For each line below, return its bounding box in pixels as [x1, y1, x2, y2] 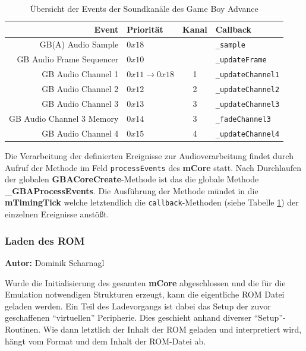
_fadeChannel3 [215, 115, 271, 124]
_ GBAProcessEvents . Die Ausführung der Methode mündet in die [5, 184, 258, 197]
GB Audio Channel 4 [42, 127, 119, 139]
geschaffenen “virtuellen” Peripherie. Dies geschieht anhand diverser [5, 311, 252, 324]
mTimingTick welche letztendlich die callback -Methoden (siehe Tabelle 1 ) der [5, 196, 299, 208]
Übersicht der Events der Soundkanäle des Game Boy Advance [30, 2, 258, 14]
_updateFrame [215, 56, 267, 65]
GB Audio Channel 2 [42, 83, 119, 95]
